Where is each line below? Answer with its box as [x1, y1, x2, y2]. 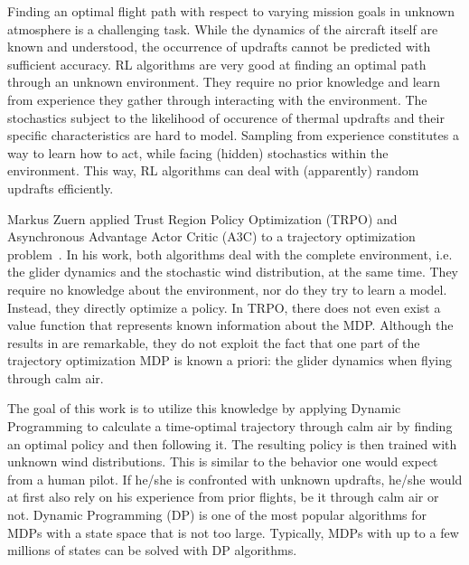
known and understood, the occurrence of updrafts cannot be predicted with [7, 37, 431, 56]
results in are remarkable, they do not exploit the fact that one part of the [7, 333, 420, 352]
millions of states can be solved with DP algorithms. [7, 541, 297, 560]
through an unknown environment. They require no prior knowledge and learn [7, 72, 441, 91]
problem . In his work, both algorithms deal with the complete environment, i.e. [7, 244, 453, 263]
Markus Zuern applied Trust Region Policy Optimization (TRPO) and [7, 209, 398, 228]
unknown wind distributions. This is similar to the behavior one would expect [7, 452, 438, 471]
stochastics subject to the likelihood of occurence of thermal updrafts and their [7, 108, 445, 127]
